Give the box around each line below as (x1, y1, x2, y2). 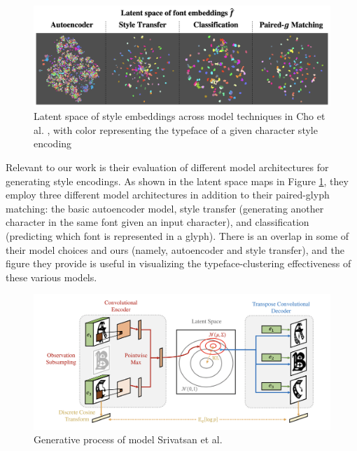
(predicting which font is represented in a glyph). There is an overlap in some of (6, 229, 349, 243)
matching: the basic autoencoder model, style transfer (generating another (6, 201, 324, 215)
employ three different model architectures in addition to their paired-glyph (6, 187, 330, 202)
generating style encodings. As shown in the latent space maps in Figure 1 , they (6, 173, 349, 188)
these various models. (6, 269, 97, 284)
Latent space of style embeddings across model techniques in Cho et (34, 109, 325, 123)
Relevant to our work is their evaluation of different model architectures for (6, 160, 329, 175)
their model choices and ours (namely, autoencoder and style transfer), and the (6, 242, 344, 257)
